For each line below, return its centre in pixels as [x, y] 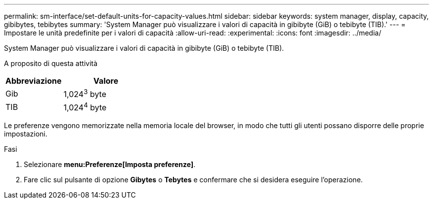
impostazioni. [26, 134]
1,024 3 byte [85, 94]
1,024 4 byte [85, 107]
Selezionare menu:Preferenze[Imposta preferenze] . [110, 164]
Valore [106, 81]
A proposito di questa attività [51, 63]
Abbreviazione [34, 81]
